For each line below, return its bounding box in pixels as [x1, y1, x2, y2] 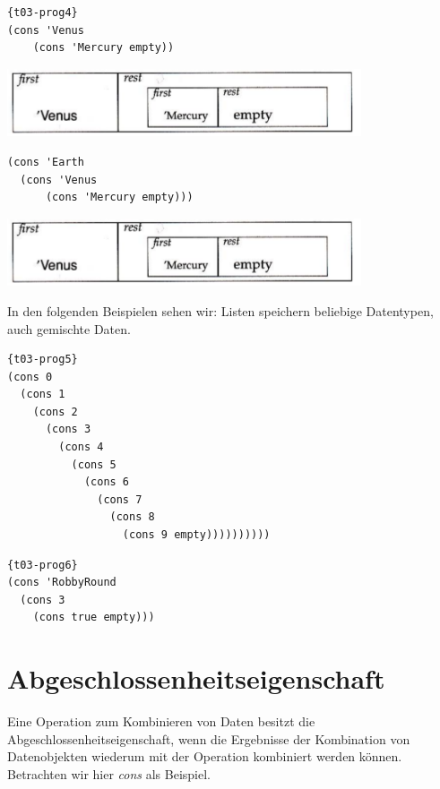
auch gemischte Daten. [7, 319, 131, 338]
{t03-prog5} [7, 353, 78, 366]
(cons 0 [7, 370, 53, 383]
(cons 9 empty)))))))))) [122, 528, 271, 542]
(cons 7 [97, 493, 142, 506]
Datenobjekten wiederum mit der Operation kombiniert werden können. [7, 747, 402, 766]
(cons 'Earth [7, 155, 84, 168]
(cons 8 [109, 510, 155, 524]
